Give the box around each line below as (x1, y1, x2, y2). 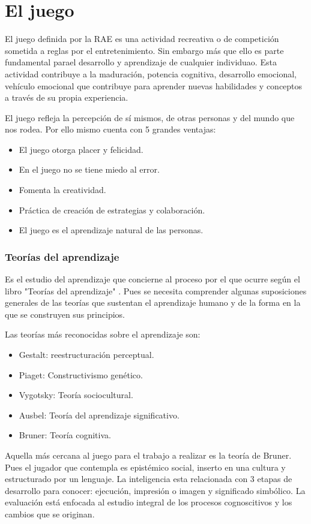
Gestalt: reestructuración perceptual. (19, 348, 154, 361)
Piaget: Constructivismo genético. (19, 368, 143, 381)
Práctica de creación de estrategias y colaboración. (19, 203, 205, 216)
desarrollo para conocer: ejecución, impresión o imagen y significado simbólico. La (5, 484, 306, 496)
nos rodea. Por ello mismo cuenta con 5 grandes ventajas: (5, 123, 216, 135)
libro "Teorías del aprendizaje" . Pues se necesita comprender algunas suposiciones (5, 284, 307, 297)
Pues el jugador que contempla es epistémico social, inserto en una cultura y (5, 460, 286, 473)
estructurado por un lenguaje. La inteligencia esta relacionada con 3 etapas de (5, 472, 292, 485)
